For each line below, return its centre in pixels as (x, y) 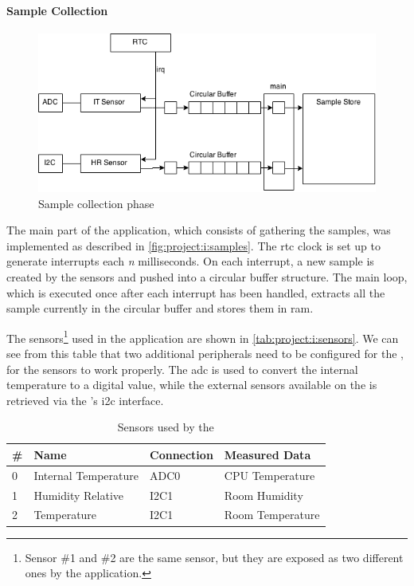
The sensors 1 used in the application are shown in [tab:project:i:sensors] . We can (203, 336)
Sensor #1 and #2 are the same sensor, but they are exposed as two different (214, 557)
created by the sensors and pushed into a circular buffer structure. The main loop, (207, 276)
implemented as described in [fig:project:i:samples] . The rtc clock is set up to (193, 245)
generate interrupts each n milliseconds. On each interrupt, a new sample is (190, 261)
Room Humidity (264, 495)
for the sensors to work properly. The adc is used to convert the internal (182, 369)
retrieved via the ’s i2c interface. (85, 400)
